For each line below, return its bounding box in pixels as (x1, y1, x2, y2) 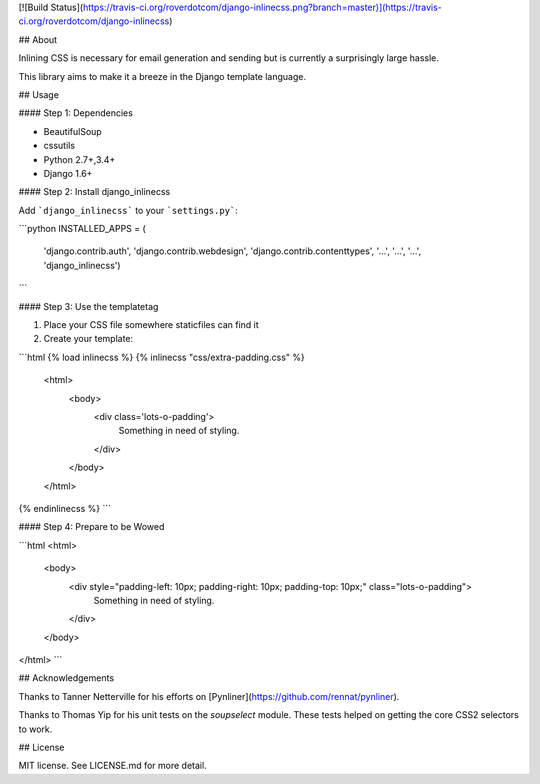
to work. (18, 723, 53, 735)
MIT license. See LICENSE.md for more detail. (18, 760, 207, 772)
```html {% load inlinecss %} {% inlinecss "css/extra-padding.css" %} (18, 351, 305, 363)
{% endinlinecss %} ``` (18, 502, 112, 514)
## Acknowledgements (18, 672, 115, 684)
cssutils (43, 140, 75, 152)
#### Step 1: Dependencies (18, 107, 134, 119)
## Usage (18, 88, 60, 100)
